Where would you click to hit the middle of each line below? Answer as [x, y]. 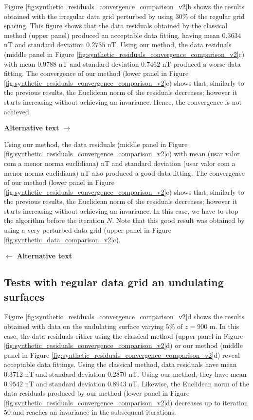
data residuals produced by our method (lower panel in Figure [97, 393]
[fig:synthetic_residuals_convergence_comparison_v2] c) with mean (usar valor [122, 154]
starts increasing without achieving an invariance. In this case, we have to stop [121, 210]
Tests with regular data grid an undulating [114, 282]
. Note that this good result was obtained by [178, 220]
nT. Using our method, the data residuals [169, 45]
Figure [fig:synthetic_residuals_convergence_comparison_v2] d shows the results [124, 317]
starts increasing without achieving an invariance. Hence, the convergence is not [123, 101]
